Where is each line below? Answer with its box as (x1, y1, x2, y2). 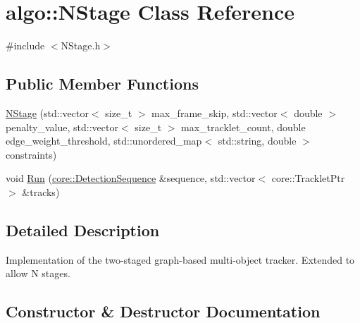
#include (6, 38, 45, 53)
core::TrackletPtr (271, 171, 345, 185)
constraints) (6, 147, 57, 161)
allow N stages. (6, 266, 70, 281)
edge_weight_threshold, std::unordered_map (6, 133, 202, 148)
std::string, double (218, 133, 297, 148)
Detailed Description (6, 219, 160, 240)
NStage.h (61, 38, 101, 53)
